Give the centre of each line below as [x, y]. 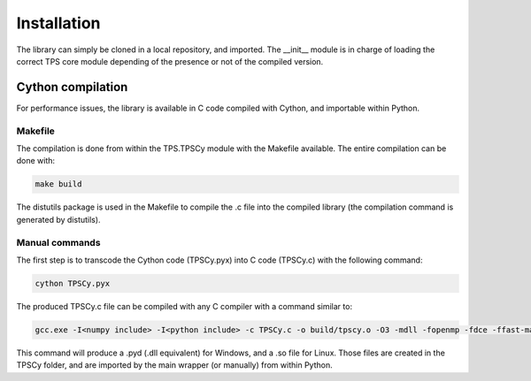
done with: [36, 161]
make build [58, 184]
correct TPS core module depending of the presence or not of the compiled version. [170, 61]
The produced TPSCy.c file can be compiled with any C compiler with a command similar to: [185, 306]
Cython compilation [72, 87]
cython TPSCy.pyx [73, 283]
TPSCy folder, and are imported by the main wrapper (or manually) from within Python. [174, 365]
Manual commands [58, 242]
